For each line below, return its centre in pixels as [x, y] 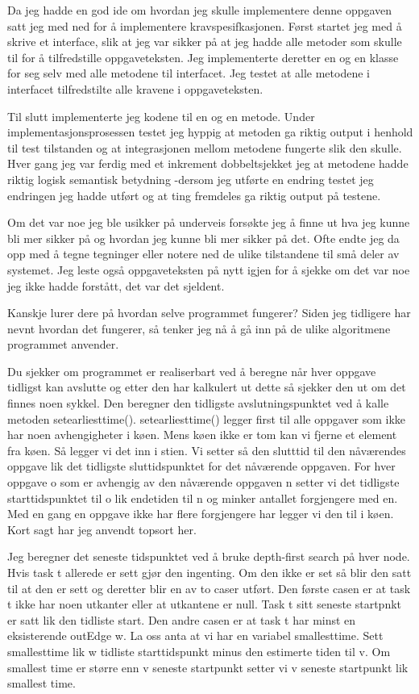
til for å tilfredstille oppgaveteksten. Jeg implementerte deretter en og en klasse [203, 57]
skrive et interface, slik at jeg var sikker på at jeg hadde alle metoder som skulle [205, 42]
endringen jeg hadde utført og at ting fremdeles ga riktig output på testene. [194, 195]
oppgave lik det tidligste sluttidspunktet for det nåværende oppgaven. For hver [201, 466]
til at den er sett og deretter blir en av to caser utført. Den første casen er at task [209, 588]
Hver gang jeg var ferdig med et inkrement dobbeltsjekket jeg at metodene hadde [208, 163]
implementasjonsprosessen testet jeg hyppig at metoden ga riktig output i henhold [210, 132]
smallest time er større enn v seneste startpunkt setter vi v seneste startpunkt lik [208, 667]
